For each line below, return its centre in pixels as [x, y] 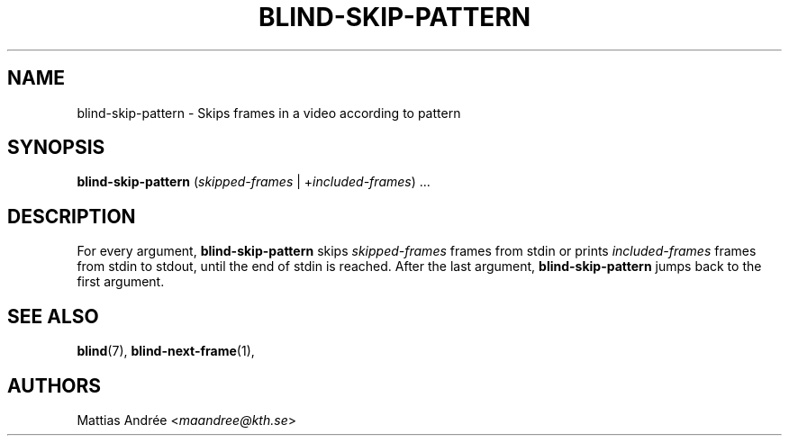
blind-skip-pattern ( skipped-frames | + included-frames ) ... [254, 182]
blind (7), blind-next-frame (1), [166, 351]
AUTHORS [54, 385]
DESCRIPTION [72, 216]
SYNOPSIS [56, 148]
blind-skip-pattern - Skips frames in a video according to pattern [269, 113]
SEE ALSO [53, 316]
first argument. [121, 282]
